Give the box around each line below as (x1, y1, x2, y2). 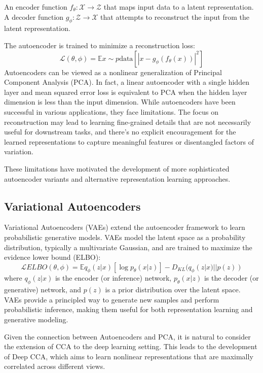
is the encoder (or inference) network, (55, 273, 172, 283)
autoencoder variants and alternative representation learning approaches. (4, 173, 231, 184)
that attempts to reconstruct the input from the (100, 11, 249, 22)
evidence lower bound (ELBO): (4, 252, 101, 262)
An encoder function (4, 2, 67, 12)
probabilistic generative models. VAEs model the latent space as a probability (4, 231, 246, 242)
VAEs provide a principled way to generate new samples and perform (4, 294, 219, 304)
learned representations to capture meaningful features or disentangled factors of (4, 136, 254, 147)
